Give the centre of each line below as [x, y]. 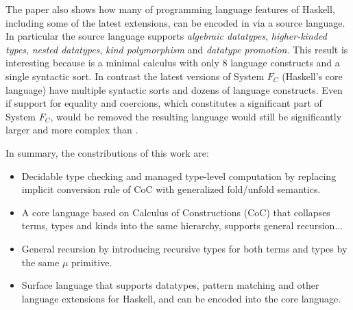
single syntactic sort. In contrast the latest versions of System [135, 76]
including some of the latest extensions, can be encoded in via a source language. [175, 22]
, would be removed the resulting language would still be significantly [196, 116]
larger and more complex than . [72, 130]
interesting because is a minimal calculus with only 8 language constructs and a [173, 63]
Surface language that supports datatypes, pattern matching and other [170, 285]
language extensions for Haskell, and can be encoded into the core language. [181, 298]
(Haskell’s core [312, 76]
